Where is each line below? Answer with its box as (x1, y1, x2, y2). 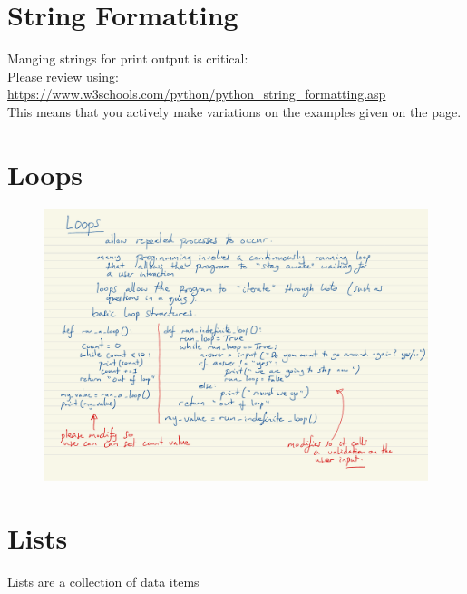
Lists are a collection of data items (7, 572, 199, 591)
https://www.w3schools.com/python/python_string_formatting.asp (7, 84, 386, 103)
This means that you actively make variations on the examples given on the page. (7, 102, 462, 121)
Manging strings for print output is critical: (7, 49, 248, 68)
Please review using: (7, 66, 119, 85)
